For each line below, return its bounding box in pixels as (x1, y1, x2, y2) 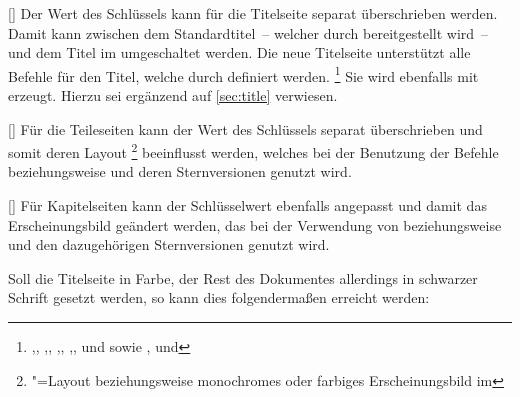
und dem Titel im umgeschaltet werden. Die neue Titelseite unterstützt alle (8, 42, 471, 63)
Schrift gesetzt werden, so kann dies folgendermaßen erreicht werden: (8, 287, 430, 308)
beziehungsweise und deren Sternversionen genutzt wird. (8, 161, 352, 182)
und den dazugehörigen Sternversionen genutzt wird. (8, 234, 330, 255)
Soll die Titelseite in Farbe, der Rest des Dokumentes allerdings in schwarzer (8, 267, 478, 288)
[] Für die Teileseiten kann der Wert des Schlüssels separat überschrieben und (8, 118, 483, 139)
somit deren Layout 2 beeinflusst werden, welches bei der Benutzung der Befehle (8, 139, 499, 162)
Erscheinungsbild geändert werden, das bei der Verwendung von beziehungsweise (8, 214, 502, 235)
